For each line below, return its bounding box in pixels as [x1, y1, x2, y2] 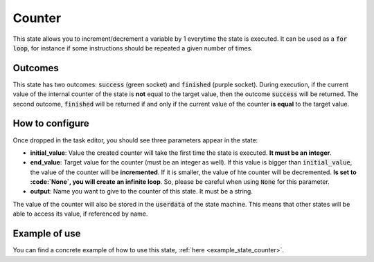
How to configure [12, 118, 89, 129]
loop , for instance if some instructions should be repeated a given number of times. [12, 44, 253, 52]
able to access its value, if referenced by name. [12, 209, 148, 218]
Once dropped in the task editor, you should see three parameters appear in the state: [12, 135, 258, 144]
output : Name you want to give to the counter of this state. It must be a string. [30, 187, 253, 196]
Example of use [12, 228, 81, 240]
